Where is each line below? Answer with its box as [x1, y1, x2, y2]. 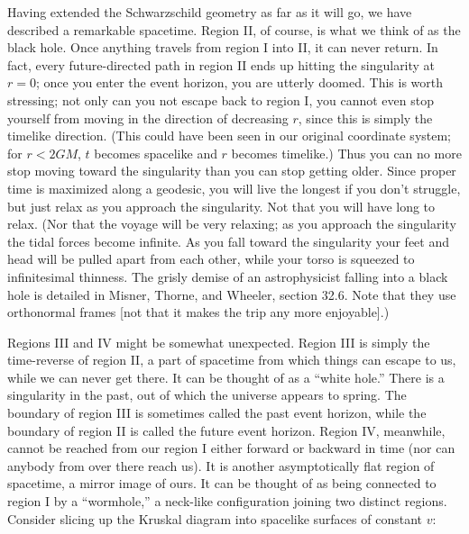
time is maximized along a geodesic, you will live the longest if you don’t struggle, [7, 178, 461, 197]
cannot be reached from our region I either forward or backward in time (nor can [7, 439, 455, 457]
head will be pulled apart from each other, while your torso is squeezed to [7, 249, 415, 268]
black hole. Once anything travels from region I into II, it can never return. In [7, 38, 438, 57]
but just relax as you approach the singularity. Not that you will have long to [7, 196, 436, 215]
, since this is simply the [298, 108, 433, 127]
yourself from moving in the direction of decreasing [7, 108, 289, 127]
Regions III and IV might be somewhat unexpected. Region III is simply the [7, 332, 430, 351]
